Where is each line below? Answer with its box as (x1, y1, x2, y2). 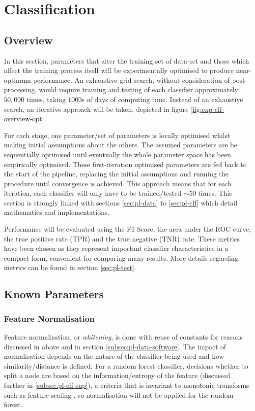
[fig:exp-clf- (191, 103, 224, 114)
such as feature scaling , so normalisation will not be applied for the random (4, 389, 234, 400)
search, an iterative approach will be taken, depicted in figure (4, 103, 189, 114)
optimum (4, 74, 31, 85)
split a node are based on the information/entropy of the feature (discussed (4, 370, 230, 380)
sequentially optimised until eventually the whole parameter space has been (4, 149, 231, 159)
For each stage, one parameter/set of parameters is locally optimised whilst (4, 130, 230, 140)
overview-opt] (4, 113, 44, 124)
